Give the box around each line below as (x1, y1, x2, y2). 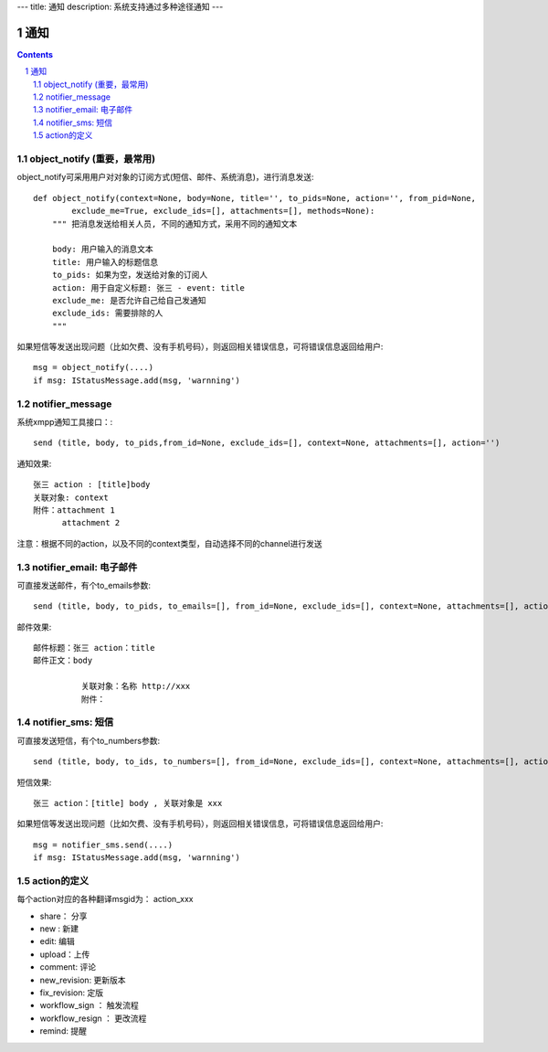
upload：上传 (39, 949, 90, 960)
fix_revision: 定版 (39, 987, 104, 998)
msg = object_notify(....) (33, 362, 154, 373)
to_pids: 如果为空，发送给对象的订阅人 (51, 270, 208, 281)
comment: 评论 (39, 962, 96, 972)
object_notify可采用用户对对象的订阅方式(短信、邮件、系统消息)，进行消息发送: (16, 172, 314, 183)
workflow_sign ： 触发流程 (39, 1000, 139, 1011)
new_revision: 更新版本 (39, 974, 127, 985)
